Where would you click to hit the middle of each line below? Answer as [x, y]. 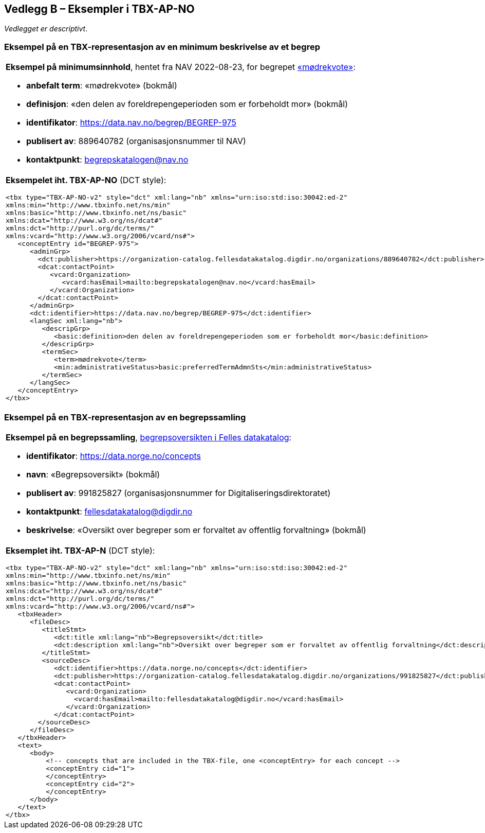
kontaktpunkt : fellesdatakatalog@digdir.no [109, 511]
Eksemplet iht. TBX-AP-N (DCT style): [80, 550]
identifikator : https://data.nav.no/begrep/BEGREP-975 [131, 123]
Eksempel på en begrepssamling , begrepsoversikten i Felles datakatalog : [149, 437]
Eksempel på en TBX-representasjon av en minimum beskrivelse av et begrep [162, 47]
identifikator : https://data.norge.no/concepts [114, 456]
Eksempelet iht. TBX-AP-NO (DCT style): [86, 180]
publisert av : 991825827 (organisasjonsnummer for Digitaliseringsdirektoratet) [179, 493]
